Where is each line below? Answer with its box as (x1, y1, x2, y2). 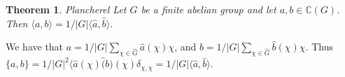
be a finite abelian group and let (141, 2, 276, 16)
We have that (6, 39, 64, 54)
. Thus (305, 39, 333, 54)
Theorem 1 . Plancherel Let (6, 2, 127, 16)
